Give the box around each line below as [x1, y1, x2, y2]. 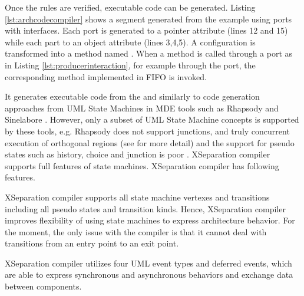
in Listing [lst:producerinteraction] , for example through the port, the [5, 58, 256, 71]
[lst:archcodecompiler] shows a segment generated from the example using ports [5, 12, 292, 25]
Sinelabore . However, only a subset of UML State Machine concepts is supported [5, 113, 299, 126]
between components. [5, 280, 82, 292]
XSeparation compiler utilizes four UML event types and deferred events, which [5, 256, 292, 269]
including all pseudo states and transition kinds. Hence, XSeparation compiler [5, 202, 286, 215]
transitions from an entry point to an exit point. [5, 237, 179, 249]
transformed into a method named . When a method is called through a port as [5, 47, 293, 60]
